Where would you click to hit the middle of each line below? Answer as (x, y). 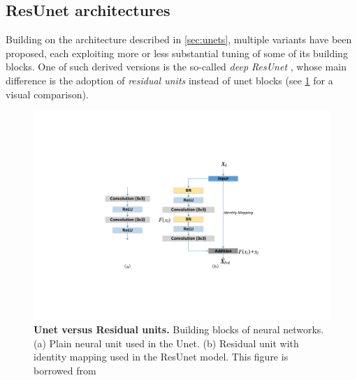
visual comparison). (47, 94)
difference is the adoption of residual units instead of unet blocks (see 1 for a (169, 80)
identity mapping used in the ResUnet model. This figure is (161, 357)
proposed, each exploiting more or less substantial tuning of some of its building (177, 53)
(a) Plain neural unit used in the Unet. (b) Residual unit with (166, 343)
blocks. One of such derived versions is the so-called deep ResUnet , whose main (176, 67)
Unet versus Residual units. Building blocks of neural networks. (179, 329)
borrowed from (65, 370)
